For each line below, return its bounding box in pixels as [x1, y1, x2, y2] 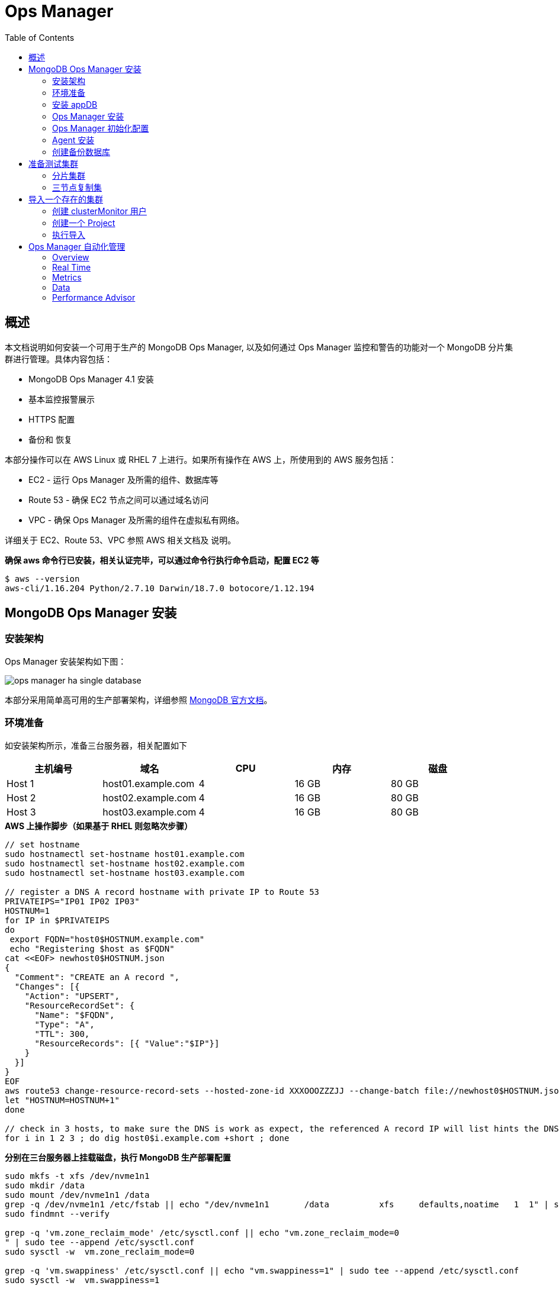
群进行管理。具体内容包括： [5, 353, 113, 364]
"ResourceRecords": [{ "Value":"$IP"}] [34, 1038, 220, 1048]
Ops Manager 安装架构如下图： [5, 656, 127, 666]
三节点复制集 [52, 182, 102, 192]
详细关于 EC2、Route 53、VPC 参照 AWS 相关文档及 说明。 [5, 534, 236, 545]
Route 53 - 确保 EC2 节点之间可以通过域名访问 [28, 494, 209, 505]
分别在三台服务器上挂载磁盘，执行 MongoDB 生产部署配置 [5, 1152, 231, 1162]
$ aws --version [5, 573, 80, 584]
